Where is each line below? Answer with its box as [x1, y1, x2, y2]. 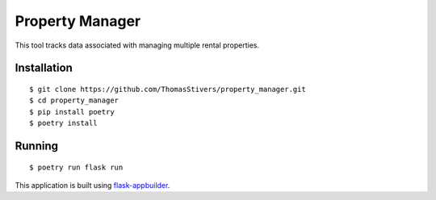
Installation [15, 61, 73, 75]
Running [15, 139, 59, 152]
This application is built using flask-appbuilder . [15, 180, 170, 190]
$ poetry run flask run [29, 162, 124, 172]
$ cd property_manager [29, 96, 119, 105]
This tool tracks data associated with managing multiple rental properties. [15, 40, 260, 50]
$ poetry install [29, 119, 98, 128]
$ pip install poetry [29, 107, 115, 116]
